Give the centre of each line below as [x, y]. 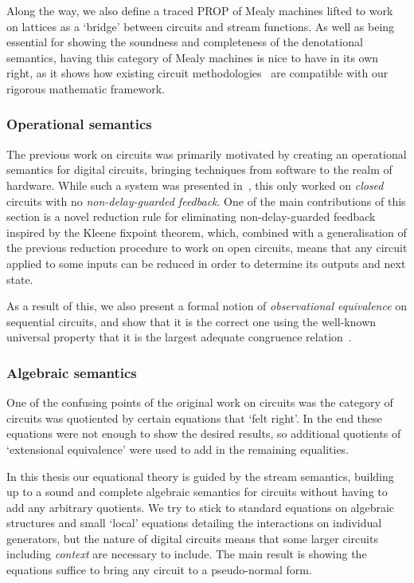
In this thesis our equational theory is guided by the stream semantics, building [200, 476]
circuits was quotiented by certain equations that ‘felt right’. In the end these [194, 418]
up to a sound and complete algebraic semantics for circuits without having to [197, 492]
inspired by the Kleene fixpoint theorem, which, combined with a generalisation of [207, 232]
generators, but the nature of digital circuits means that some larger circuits [192, 538]
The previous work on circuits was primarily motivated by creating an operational [207, 154]
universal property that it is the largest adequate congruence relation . [179, 337]
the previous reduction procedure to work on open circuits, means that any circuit [207, 248]
